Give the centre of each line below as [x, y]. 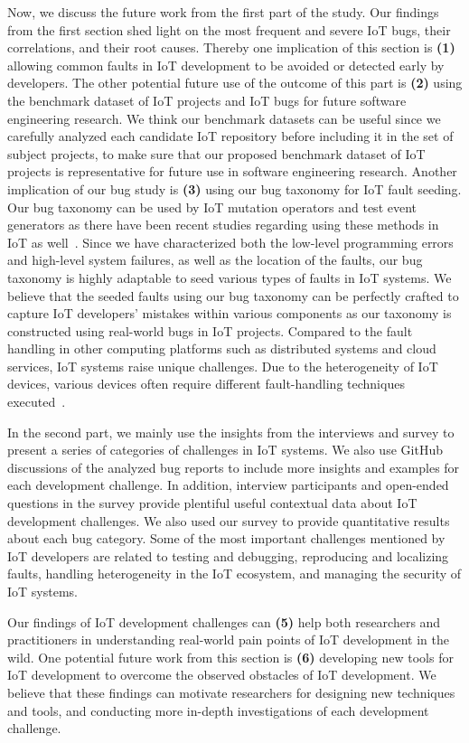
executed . [37, 402]
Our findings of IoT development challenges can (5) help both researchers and [224, 621]
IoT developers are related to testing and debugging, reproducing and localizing [228, 555]
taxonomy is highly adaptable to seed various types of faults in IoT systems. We [230, 277]
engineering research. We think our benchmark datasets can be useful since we [224, 118]
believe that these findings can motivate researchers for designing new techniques [231, 692]
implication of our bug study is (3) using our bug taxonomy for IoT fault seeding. [234, 188]
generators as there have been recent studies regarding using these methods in [223, 225]
